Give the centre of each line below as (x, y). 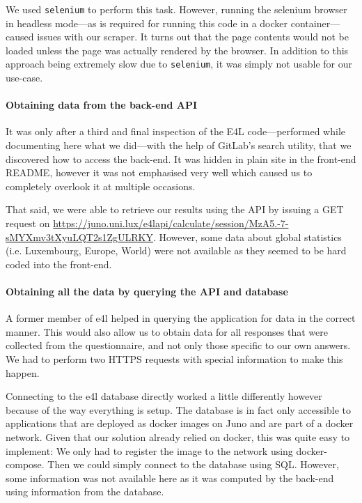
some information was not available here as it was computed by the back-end (170, 478)
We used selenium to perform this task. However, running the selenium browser (176, 9)
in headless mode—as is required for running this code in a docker (147, 23)
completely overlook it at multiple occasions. (101, 186)
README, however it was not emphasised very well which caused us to (159, 172)
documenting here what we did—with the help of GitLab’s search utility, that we (179, 145)
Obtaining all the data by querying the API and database (147, 292)
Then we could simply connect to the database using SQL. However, (193, 464)
